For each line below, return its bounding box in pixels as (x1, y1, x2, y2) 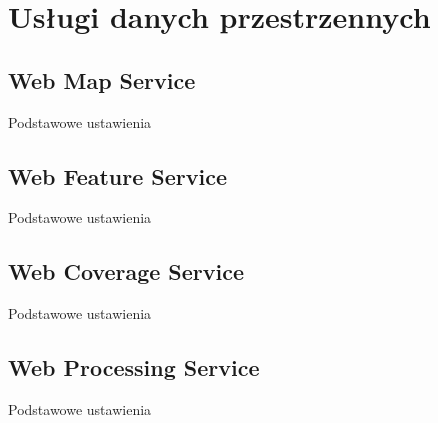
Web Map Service (8, 64, 196, 95)
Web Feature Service (8, 160, 228, 191)
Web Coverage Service (8, 256, 245, 287)
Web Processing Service (8, 352, 260, 383)
